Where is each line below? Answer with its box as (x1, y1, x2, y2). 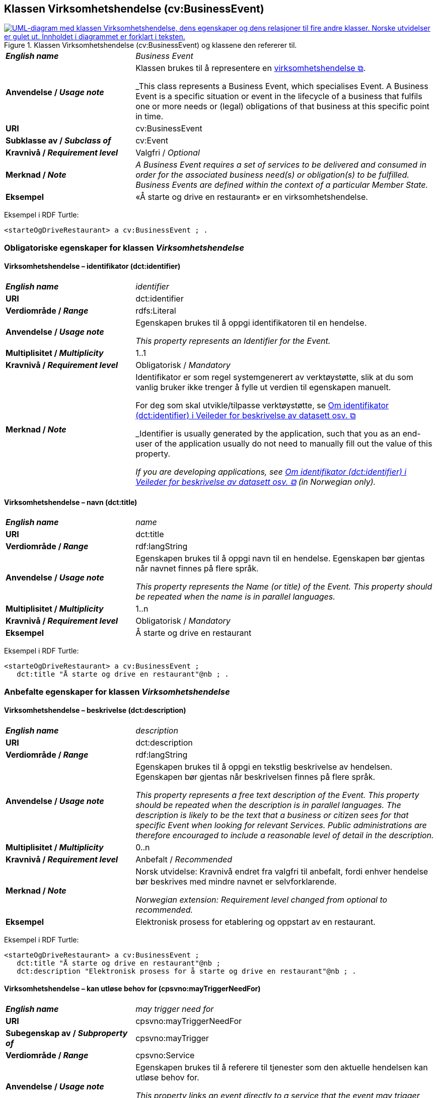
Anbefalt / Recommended (135, 854, 233, 864)
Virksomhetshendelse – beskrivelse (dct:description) (4, 706, 186, 715)
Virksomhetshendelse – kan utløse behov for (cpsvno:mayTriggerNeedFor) (4, 984, 261, 993)
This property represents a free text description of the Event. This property (135, 789, 419, 800)
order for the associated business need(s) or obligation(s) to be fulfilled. (135, 170, 409, 180)
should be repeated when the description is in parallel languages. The (135, 799, 401, 810)
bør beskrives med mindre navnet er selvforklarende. (135, 876, 337, 887)
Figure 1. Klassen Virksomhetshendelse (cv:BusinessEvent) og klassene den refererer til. (4, 41, 297, 50)
